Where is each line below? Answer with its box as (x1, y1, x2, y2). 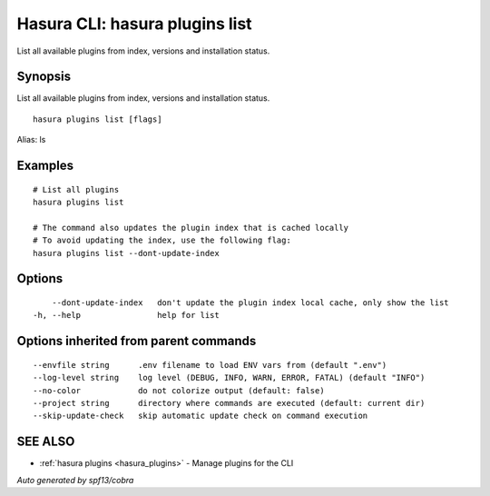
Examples (16, 158, 74, 174)
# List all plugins (33, 184, 120, 194)
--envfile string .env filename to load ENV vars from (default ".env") (33, 360, 387, 370)
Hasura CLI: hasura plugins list (16, 14, 253, 34)
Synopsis (16, 69, 72, 84)
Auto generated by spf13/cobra (16, 474, 134, 485)
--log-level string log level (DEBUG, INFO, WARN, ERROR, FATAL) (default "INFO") (33, 372, 426, 383)
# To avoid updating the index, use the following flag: (33, 235, 292, 245)
